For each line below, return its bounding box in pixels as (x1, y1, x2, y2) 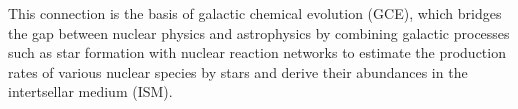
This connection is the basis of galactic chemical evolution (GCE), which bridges (8, 3, 502, 23)
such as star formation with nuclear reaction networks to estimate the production (8, 42, 506, 63)
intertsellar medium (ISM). (8, 81, 173, 102)
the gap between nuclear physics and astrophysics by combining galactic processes (8, 22, 510, 43)
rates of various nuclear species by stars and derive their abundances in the (8, 61, 468, 82)
